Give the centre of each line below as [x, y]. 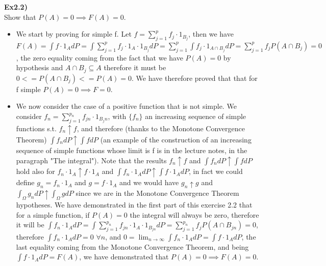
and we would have [149, 182]
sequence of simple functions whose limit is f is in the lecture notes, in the [132, 150]
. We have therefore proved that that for [195, 78]
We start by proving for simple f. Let [74, 34]
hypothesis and [40, 67]
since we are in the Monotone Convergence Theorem [157, 193]
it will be [30, 225]
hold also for [35, 171]
